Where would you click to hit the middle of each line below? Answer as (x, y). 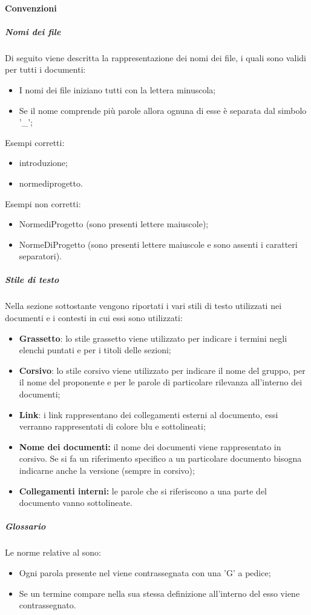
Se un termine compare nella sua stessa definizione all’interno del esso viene (159, 593)
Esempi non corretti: (43, 203)
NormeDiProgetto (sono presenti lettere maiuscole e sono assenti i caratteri (158, 244)
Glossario (25, 526)
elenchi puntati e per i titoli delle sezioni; (95, 350)
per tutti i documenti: (45, 69)
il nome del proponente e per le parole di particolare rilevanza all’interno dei (161, 382)
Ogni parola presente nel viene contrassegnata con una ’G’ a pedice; (145, 572)
